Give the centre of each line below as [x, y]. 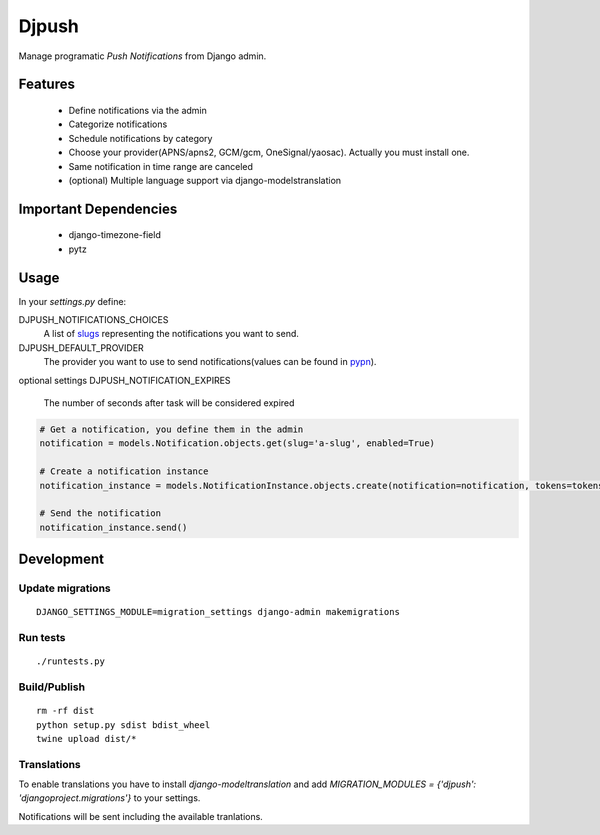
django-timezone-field [115, 235]
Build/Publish [51, 687]
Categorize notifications [118, 124]
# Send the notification [100, 513]
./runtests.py [70, 661]
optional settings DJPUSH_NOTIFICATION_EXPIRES [124, 380]
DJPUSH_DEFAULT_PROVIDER [81, 347]
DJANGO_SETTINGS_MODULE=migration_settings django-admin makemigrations [218, 612]
